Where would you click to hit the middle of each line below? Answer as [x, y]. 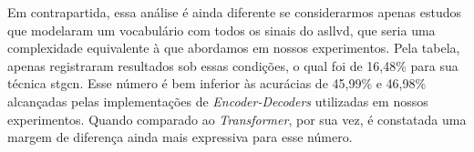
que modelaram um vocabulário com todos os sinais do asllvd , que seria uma [222, 30]
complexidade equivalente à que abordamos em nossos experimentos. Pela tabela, [234, 48]
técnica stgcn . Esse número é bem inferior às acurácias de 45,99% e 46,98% [217, 83]
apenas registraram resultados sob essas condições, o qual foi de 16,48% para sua [233, 65]
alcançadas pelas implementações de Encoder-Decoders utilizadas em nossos [218, 101]
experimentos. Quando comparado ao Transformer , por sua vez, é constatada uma [237, 119]
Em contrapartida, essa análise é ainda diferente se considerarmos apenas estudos [235, 12]
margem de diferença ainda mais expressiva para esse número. [180, 137]
